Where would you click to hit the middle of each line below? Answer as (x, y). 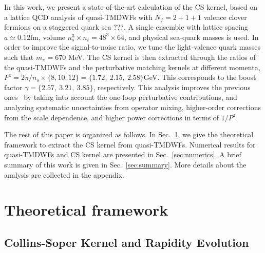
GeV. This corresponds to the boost (200, 77)
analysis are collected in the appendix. (64, 174)
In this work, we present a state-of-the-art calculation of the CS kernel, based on (131, 7)
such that (19, 57)
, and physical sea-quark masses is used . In (191, 37)
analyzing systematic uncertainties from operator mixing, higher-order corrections (133, 107)
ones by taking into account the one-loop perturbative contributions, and (121, 97)
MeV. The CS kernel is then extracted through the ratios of (162, 57)
